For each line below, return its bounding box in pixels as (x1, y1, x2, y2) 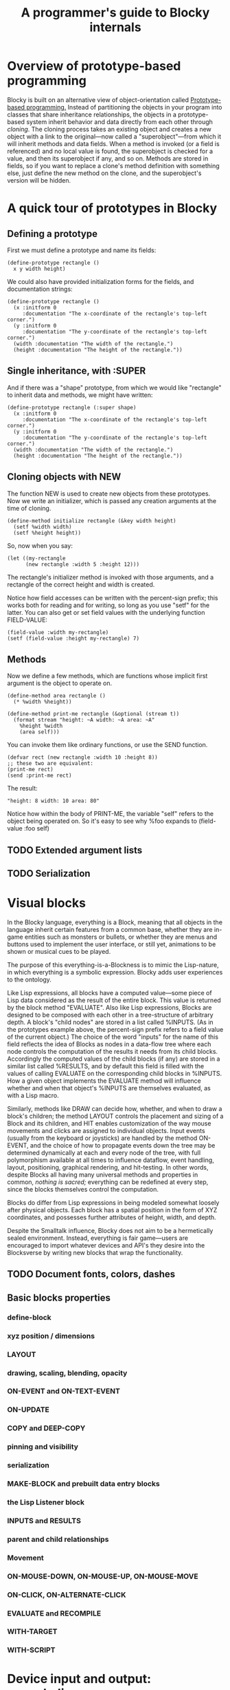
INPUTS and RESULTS (7, 1516, 81, 1525)
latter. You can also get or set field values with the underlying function (7, 608, 205, 616)
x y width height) (13, 265, 67, 272)
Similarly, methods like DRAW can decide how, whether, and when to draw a (7, 1105, 222, 1113)
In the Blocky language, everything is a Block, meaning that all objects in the (7, 918, 223, 926)
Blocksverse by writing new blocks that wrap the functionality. (7, 1249, 183, 1257)
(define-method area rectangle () (7, 693, 106, 700)
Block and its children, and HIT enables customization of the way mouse (7, 1119, 211, 1128)
